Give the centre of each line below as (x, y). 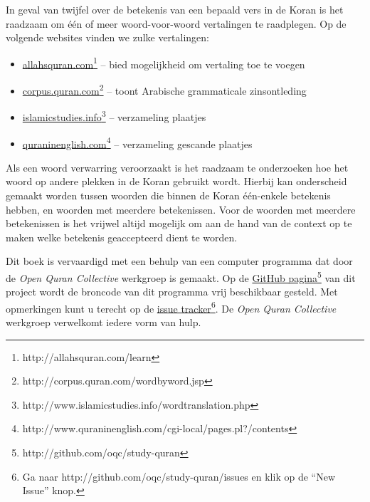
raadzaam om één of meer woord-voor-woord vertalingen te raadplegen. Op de (176, 23)
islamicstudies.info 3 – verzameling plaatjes (114, 116)
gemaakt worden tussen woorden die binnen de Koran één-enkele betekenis (168, 195)
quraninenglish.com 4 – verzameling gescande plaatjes (137, 142)
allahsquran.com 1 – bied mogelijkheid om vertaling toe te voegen (164, 63)
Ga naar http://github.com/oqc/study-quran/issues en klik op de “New (179, 476)
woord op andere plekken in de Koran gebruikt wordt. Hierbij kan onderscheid (176, 181)
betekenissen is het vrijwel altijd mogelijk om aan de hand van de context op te (179, 223)
